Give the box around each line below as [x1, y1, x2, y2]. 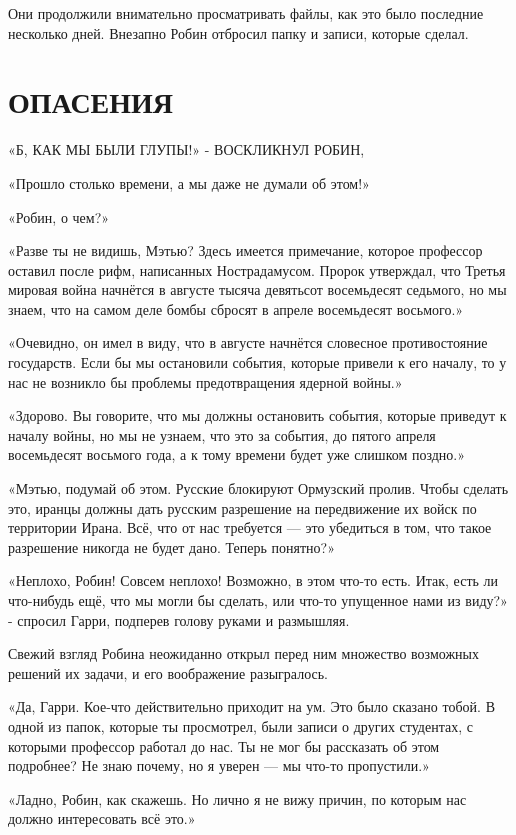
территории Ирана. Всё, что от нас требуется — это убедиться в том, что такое [8, 517, 492, 538]
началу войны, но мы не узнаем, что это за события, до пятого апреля [8, 424, 436, 445]
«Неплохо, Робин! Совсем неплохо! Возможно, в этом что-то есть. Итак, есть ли [8, 570, 499, 591]
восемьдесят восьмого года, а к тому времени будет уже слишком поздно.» [8, 444, 466, 465]
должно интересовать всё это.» [8, 808, 196, 829]
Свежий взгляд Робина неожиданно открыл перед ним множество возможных [8, 643, 480, 664]
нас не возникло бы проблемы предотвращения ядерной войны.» [8, 371, 403, 392]
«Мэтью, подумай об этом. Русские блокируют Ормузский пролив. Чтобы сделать [8, 478, 509, 499]
